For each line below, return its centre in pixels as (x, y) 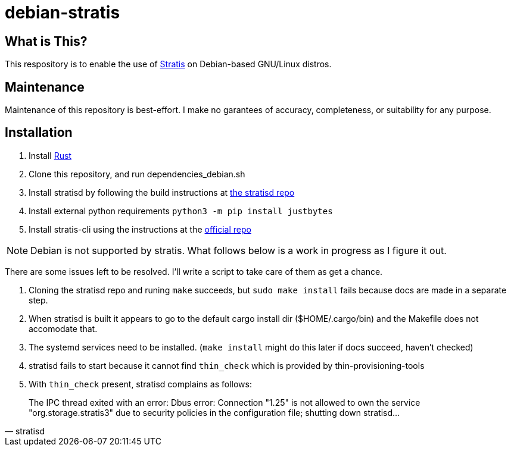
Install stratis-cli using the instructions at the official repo (140, 229)
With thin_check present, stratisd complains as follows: (140, 384)
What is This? (46, 41)
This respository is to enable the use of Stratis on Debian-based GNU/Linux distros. (168, 64)
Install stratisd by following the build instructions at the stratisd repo (162, 192)
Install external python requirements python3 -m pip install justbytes (181, 211)
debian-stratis (63, 12)
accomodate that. (63, 328)
